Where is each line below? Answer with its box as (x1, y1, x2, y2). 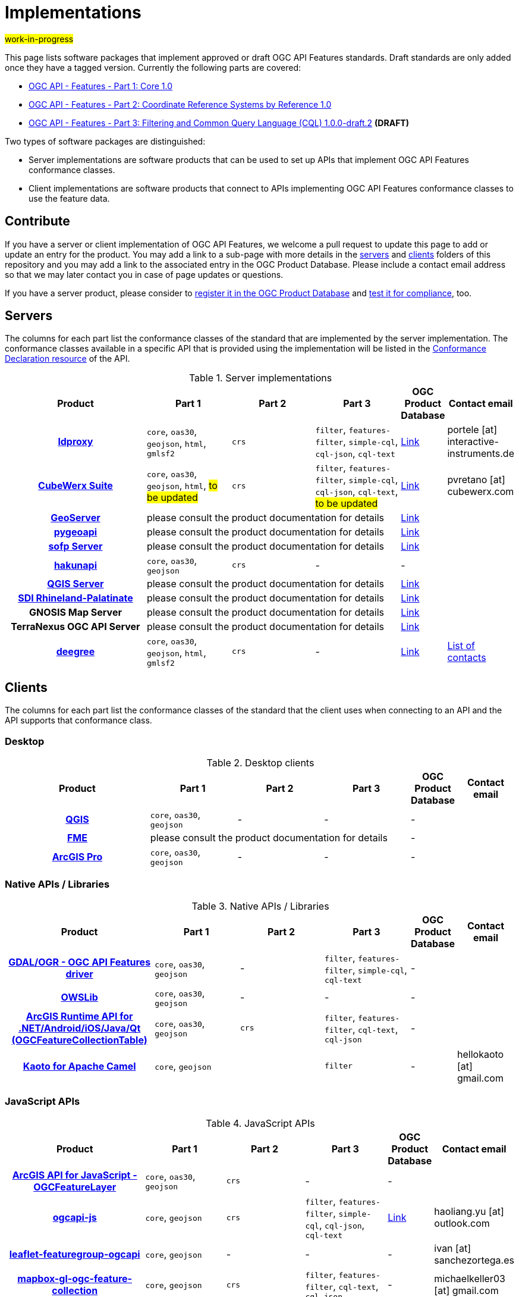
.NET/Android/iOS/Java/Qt (18, 1022, 141, 1034)
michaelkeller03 (434, 1273, 505, 1285)
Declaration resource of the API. (5, 353, 130, 364)
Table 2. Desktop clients (206, 757, 314, 769)
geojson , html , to (146, 480, 218, 492)
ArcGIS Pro (52, 850, 103, 863)
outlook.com (434, 1217, 490, 1230)
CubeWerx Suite (38, 480, 113, 492)
